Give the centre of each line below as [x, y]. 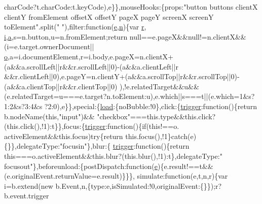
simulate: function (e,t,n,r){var [182, 176]
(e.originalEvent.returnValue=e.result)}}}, [69, 176]
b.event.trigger [27, 196]
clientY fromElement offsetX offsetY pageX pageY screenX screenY [109, 16]
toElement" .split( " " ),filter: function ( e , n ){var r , [75, 27]
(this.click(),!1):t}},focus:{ [45, 126]
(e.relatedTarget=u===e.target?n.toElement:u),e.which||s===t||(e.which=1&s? [129, 96]
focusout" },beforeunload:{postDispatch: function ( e [81, 166]
